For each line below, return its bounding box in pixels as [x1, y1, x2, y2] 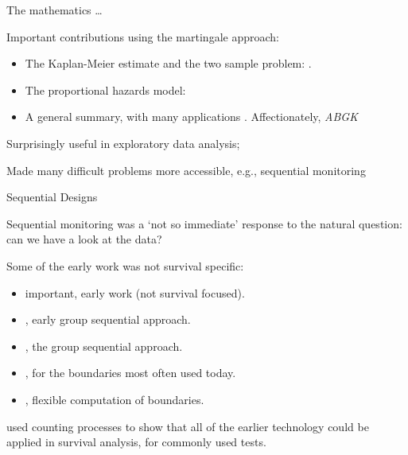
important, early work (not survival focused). [25, 284, 245, 301]
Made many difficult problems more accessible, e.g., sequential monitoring [6, 161, 366, 178]
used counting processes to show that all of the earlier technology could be [6, 418, 369, 434]
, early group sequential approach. [25, 311, 191, 328]
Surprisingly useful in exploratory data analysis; [6, 134, 240, 151]
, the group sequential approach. [25, 337, 183, 354]
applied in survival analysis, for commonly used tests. [6, 434, 266, 450]
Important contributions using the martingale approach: [6, 28, 279, 45]
